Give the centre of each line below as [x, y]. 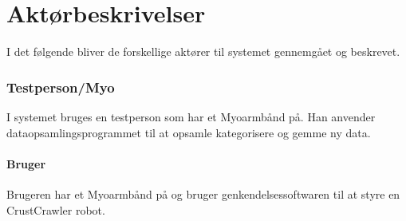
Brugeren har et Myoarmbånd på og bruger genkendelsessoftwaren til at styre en [203, 193]
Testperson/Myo [61, 87]
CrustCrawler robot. [56, 209]
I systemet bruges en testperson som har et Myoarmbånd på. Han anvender [191, 116]
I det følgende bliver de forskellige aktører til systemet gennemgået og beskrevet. [203, 51]
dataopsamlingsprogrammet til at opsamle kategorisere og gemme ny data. [189, 132]
